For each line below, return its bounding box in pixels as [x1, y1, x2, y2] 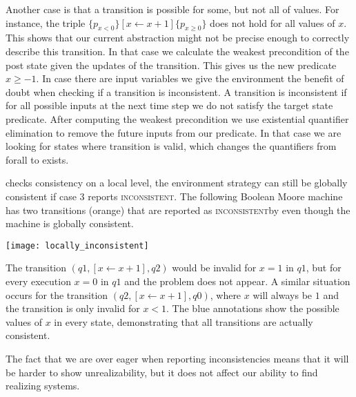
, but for [306, 260, 342, 275]
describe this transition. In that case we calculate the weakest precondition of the [6, 43, 349, 58]
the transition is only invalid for [6, 301, 140, 316]
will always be [253, 287, 313, 302]
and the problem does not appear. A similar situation [124, 273, 350, 288]
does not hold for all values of [210, 15, 335, 30]
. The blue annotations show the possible [166, 301, 339, 316]
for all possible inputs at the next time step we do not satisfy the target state [6, 98, 333, 113]
